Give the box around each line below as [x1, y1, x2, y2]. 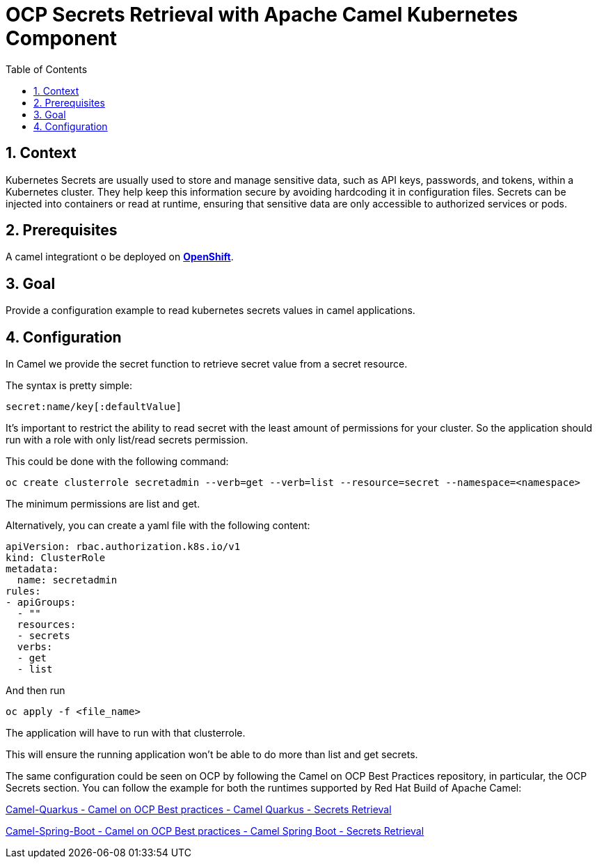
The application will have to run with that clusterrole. [6, 727, 246, 739]
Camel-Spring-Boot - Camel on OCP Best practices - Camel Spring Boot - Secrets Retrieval [6, 825, 424, 838]
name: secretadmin [17, 574, 118, 586]
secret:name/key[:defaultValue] [6, 401, 182, 413]
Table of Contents [6, 63, 88, 75]
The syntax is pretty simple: [6, 379, 132, 392]
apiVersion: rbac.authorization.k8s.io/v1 [6, 541, 241, 553]
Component [6, 26, 118, 50]
